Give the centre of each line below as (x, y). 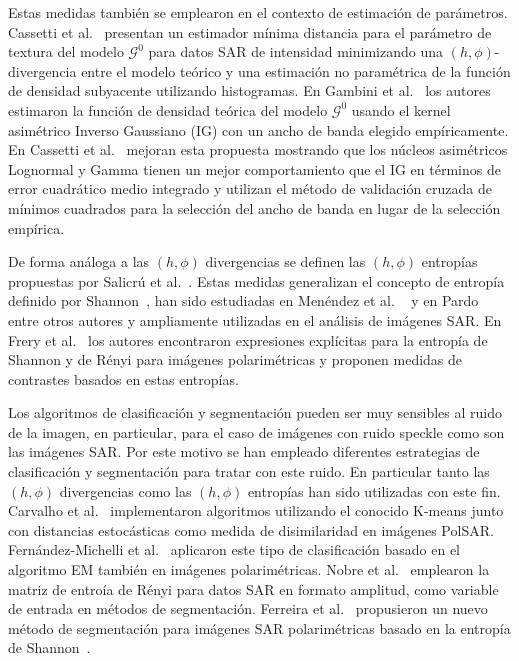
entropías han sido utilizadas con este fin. (374, 490)
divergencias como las (125, 490)
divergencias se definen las (285, 261)
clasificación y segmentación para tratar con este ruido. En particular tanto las (249, 471)
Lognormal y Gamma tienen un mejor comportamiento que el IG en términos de (254, 168)
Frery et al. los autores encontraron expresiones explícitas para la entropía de (248, 339)
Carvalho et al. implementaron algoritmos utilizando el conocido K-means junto (256, 510)
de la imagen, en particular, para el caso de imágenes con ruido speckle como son (256, 431)
